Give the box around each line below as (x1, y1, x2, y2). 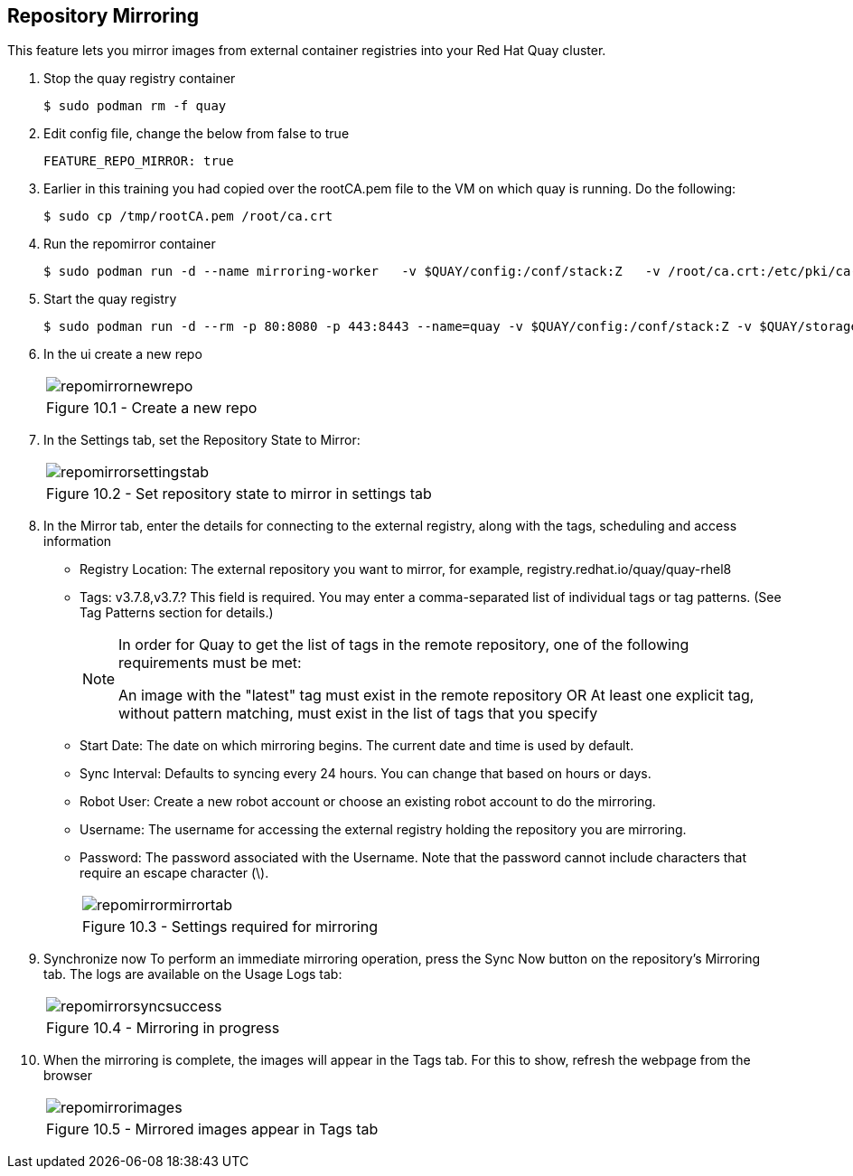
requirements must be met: (118, 654, 302, 673)
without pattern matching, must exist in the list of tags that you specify (118, 704, 598, 723)
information (43, 533, 112, 550)
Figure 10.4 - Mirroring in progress (46, 1019, 280, 1038)
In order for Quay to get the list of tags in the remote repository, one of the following (118, 635, 689, 654)
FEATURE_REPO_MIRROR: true (43, 154, 234, 169)
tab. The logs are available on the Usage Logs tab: (43, 966, 342, 983)
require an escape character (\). (80, 865, 269, 881)
